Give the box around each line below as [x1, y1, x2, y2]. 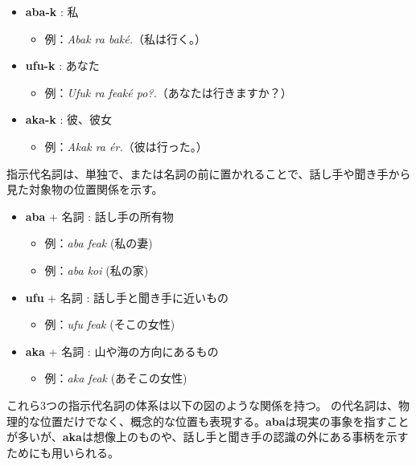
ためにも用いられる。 [6, 444, 119, 460]
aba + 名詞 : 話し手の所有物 [25, 207, 174, 224]
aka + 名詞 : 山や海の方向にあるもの [25, 342, 219, 359]
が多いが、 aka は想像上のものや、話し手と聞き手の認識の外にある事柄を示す [6, 428, 409, 445]
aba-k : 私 [25, 3, 79, 19]
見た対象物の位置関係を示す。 [6, 181, 163, 198]
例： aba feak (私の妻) [44, 235, 153, 251]
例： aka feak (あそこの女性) [44, 370, 187, 386]
